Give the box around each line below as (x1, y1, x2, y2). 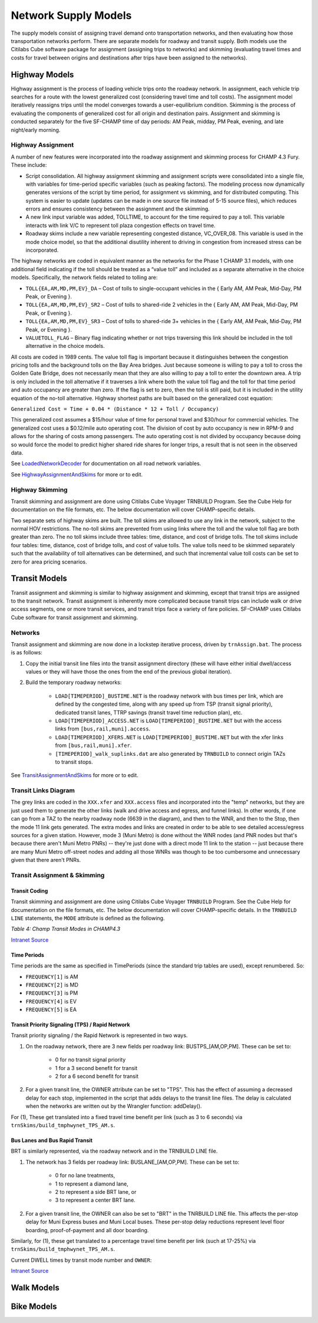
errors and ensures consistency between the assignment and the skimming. (25, 205, 210, 212)
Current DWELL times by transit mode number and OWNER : (11, 1256, 153, 1263)
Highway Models (11, 70, 74, 80)
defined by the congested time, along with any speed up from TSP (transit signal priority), (55, 700, 273, 707)
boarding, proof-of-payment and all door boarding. (25, 1226, 150, 1233)
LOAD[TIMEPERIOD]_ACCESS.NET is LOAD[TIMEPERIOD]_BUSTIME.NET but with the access (55, 717, 282, 724)
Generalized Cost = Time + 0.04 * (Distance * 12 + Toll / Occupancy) (11, 406, 219, 413)
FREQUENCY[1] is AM (25, 973, 79, 980)
